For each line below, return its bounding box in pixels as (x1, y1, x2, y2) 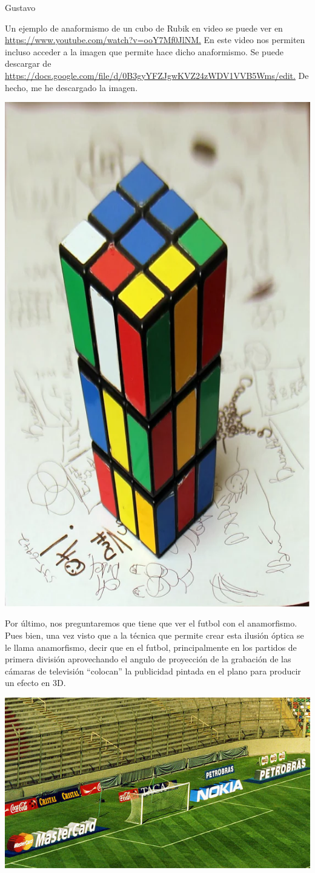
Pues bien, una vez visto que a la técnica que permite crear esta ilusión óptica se (5, 628, 304, 641)
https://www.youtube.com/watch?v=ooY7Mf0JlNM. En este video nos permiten (5, 33, 305, 46)
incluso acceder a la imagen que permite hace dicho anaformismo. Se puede (5, 45, 283, 58)
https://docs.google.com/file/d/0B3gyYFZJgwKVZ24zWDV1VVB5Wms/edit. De (5, 69, 309, 81)
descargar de (5, 57, 51, 70)
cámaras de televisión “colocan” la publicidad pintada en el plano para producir (5, 664, 301, 677)
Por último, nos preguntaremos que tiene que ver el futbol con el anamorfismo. (5, 617, 297, 630)
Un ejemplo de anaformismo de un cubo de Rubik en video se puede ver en (5, 21, 283, 34)
